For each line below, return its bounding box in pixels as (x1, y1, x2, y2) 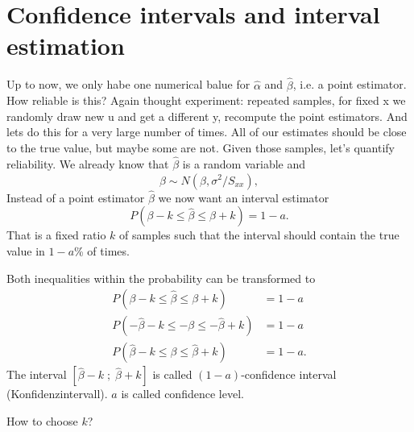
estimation (6, 29, 125, 62)
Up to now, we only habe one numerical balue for (6, 76, 250, 93)
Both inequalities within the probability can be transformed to (6, 269, 316, 286)
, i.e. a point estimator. (292, 76, 407, 93)
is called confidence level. (121, 385, 244, 402)
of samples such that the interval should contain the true (119, 226, 400, 243)
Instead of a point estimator (6, 189, 145, 206)
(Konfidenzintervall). (6, 385, 108, 402)
